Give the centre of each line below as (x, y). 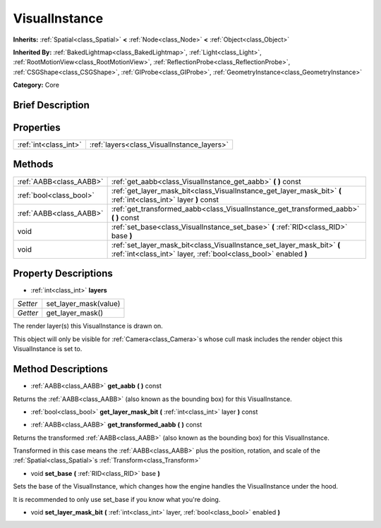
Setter (28, 304)
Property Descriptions (63, 273)
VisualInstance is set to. (48, 349)
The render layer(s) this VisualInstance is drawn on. (88, 326)
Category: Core (36, 85)
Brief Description (51, 105)
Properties (37, 127)
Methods (33, 165)
